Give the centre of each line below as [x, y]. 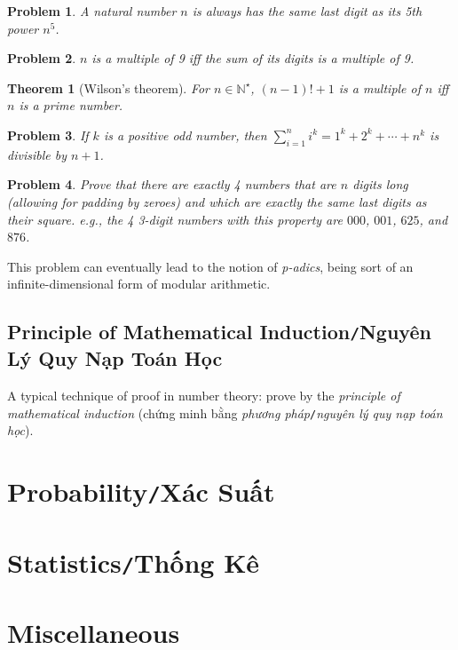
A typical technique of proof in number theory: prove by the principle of [204, 396]
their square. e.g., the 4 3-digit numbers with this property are [175, 219]
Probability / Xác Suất [141, 491]
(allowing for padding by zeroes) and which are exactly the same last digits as [217, 201]
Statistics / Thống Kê [134, 562]
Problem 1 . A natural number [92, 11]
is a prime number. [71, 105]
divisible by [37, 154]
